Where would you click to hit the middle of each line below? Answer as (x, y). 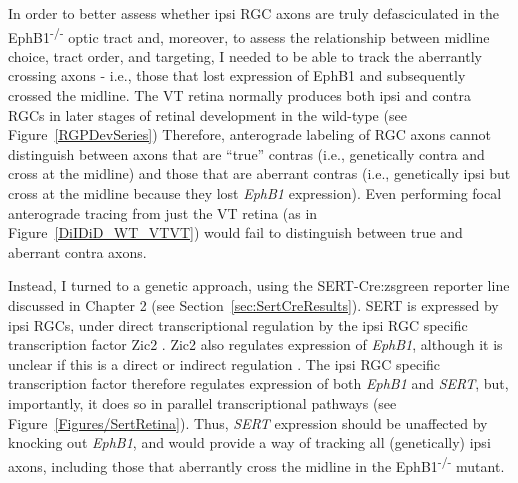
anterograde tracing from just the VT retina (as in (163, 212)
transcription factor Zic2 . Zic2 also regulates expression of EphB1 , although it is (255, 344)
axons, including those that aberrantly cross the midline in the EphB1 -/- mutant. (256, 464)
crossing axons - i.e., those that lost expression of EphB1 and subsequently (237, 75)
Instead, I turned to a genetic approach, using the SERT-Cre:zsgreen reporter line (259, 285)
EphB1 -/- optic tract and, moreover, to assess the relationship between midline (249, 35)
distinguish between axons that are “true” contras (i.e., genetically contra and (246, 153)
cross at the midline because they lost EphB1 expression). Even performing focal (255, 193)
